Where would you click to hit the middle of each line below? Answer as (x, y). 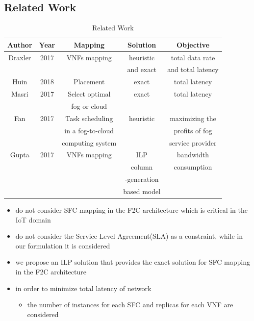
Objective (193, 44)
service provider (193, 142)
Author (20, 44)
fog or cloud (89, 106)
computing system (89, 142)
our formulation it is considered (63, 245)
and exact (142, 69)
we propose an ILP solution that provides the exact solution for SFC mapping (133, 262)
